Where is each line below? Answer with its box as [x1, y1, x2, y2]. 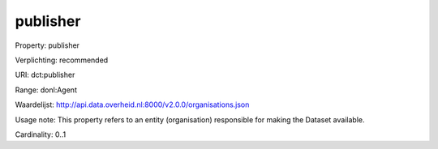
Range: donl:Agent [15, 85, 77, 95]
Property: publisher [15, 40, 80, 50]
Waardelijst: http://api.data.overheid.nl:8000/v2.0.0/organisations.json [15, 100, 250, 109]
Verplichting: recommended [15, 55, 109, 65]
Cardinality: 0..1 [15, 130, 67, 139]
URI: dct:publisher [15, 70, 75, 80]
